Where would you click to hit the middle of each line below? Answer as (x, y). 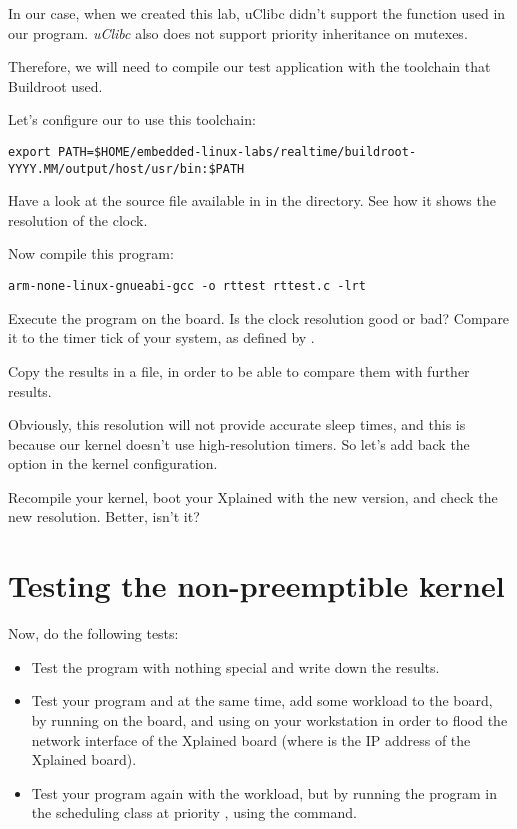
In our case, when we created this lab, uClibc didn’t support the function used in (257, 13)
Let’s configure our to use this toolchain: (132, 119)
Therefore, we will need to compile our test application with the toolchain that (249, 66)
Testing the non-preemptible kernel (256, 585)
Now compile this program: (91, 253)
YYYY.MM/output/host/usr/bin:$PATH (126, 168)
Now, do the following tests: (93, 633)
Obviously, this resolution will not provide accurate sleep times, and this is (237, 424)
